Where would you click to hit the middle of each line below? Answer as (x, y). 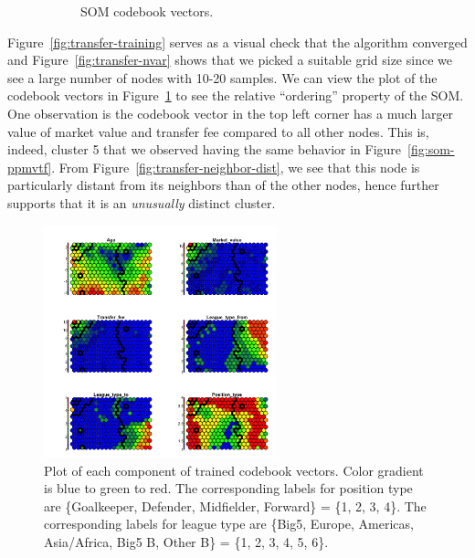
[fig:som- (431, 149)
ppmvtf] (30, 167)
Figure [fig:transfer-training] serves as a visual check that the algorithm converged (237, 42)
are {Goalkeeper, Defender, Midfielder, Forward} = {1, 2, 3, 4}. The (235, 505)
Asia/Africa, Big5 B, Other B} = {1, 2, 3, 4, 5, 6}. (186, 541)
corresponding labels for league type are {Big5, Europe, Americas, (229, 524)
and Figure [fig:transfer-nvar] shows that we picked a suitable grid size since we (230, 60)
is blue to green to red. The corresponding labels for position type (228, 488)
